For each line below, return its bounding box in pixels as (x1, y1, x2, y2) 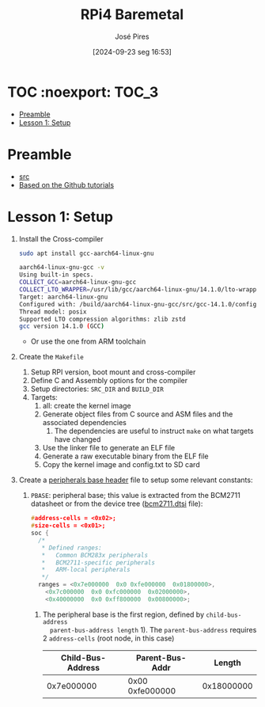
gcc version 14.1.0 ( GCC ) (18, 322, 104, 330)
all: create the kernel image (42, 401, 131, 411)
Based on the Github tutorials (18, 180, 115, 189)
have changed (54, 435, 101, 444)
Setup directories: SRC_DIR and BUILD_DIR (30, 384, 164, 393)
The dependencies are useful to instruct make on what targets (54, 426, 254, 436)
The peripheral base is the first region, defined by (42, 610, 205, 619)
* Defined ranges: (41, 544, 102, 552)
